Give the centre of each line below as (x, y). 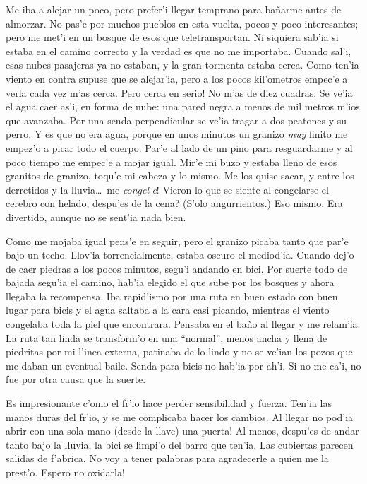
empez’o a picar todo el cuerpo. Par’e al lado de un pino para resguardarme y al (179, 147)
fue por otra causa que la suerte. (76, 379)
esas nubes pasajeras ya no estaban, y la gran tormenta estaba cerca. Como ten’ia (182, 65)
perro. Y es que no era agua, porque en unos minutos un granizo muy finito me (177, 134)
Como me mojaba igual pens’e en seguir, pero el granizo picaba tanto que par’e (177, 241)
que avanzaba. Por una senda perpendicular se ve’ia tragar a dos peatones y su (176, 120)
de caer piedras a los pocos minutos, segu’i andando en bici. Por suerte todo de (177, 268)
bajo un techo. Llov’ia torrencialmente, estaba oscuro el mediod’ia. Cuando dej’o (180, 255)
